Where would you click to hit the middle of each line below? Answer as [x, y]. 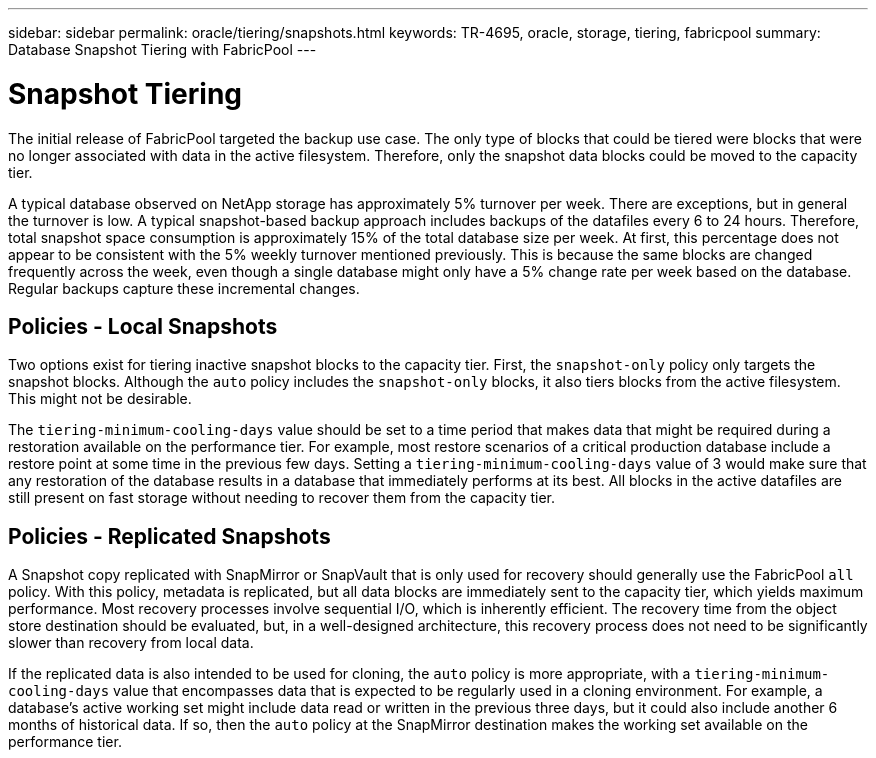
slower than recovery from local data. [131, 643]
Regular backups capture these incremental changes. [184, 288]
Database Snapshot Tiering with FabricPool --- [162, 49]
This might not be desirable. [100, 399]
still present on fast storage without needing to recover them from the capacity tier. [282, 498]
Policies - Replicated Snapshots [169, 536]
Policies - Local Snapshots [143, 326]
